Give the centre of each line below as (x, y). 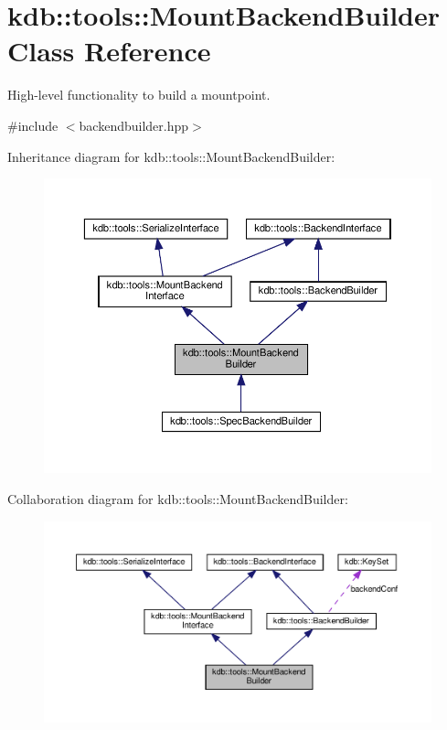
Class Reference (109, 51)
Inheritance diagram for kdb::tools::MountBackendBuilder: (171, 156)
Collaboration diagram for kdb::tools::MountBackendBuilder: (178, 498)
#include (33, 125)
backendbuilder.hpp (134, 125)
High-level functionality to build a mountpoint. (139, 95)
